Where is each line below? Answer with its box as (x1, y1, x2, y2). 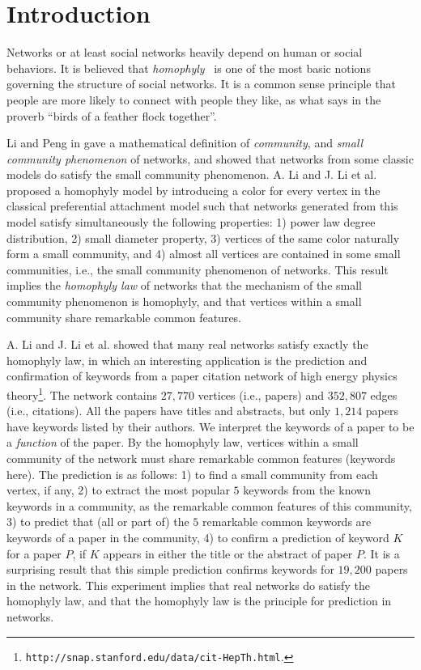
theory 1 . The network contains (6, 384, 158, 403)
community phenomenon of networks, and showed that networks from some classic (6, 150, 414, 167)
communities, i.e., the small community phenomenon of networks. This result (6, 261, 389, 278)
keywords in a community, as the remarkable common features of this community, (6, 497, 412, 514)
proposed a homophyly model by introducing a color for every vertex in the (6, 181, 381, 198)
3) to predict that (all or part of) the (6, 513, 189, 530)
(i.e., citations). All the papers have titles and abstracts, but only (6, 402, 331, 419)
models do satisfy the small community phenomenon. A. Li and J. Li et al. (6, 166, 377, 183)
